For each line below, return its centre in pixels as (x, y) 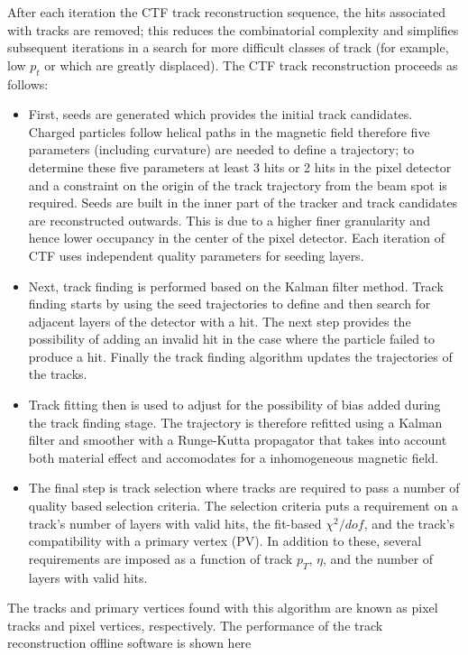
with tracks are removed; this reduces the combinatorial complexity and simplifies (233, 29)
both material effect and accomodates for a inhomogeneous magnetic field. (234, 457)
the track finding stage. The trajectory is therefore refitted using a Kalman (235, 422)
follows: (28, 83)
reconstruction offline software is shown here (129, 643)
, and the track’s (409, 523)
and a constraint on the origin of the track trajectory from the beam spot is (238, 185)
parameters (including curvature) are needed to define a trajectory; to (221, 149)
